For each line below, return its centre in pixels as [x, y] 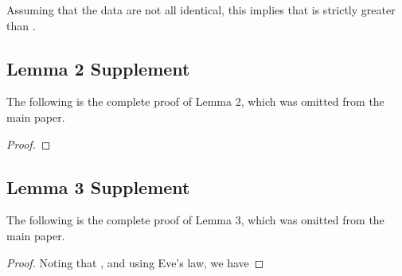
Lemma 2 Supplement [98, 68]
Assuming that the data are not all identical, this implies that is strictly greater [201, 10]
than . [21, 25]
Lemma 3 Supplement [98, 187]
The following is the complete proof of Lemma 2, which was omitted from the [195, 101]
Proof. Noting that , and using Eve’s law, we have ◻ [135, 262]
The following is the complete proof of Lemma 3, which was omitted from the [195, 220]
